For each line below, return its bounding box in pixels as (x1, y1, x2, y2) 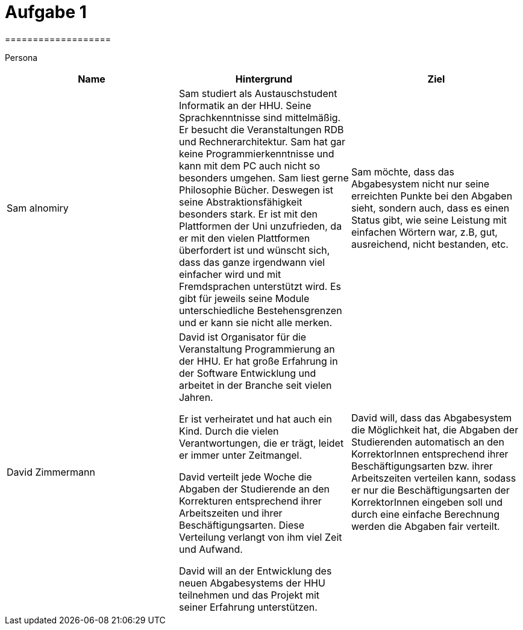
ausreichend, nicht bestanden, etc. (351, 238, 509, 250)
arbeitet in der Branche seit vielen (178, 379, 332, 391)
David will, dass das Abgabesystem (351, 411, 512, 424)
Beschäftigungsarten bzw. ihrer (351, 459, 493, 472)
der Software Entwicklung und (178, 367, 316, 379)
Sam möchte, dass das (351, 165, 454, 178)
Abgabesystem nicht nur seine (351, 177, 490, 190)
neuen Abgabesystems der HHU (178, 576, 325, 589)
